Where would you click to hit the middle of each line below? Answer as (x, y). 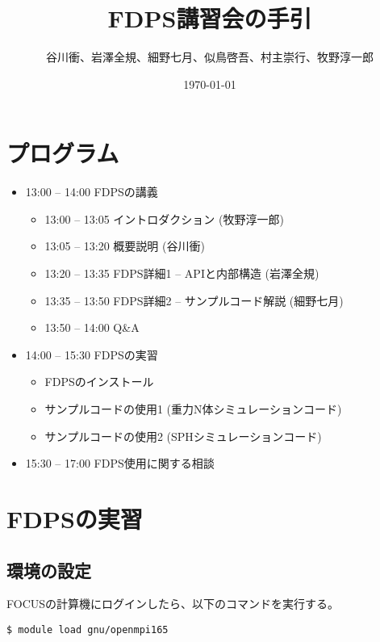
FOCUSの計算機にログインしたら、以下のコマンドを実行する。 (173, 604)
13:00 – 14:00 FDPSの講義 (92, 192)
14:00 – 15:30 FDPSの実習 (92, 354)
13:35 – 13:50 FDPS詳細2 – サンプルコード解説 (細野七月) (194, 300)
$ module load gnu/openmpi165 (88, 629)
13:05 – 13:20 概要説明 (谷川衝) (125, 246)
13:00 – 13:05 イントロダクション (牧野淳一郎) (164, 218)
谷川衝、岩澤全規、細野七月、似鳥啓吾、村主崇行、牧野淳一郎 (210, 57)
